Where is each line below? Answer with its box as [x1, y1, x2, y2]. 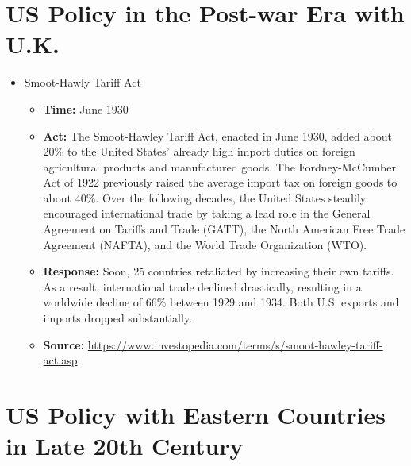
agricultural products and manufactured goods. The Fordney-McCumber [43, 158, 396, 175]
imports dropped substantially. [43, 310, 193, 326]
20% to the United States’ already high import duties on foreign [43, 143, 355, 160]
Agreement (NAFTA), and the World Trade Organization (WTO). [43, 236, 367, 252]
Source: [43, 336, 85, 352]
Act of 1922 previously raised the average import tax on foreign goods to [43, 174, 398, 191]
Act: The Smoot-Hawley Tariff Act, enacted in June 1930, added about [43, 127, 392, 144]
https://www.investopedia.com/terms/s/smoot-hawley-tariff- [87, 336, 383, 352]
